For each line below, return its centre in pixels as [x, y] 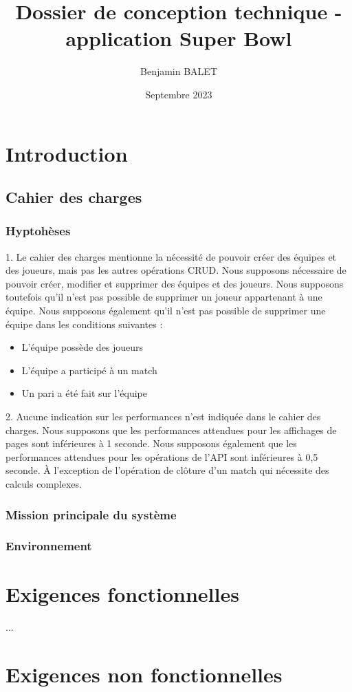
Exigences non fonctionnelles [144, 674]
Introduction [67, 153]
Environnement [49, 546]
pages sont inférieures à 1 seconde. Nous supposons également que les [151, 443]
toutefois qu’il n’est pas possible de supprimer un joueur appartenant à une [164, 297]
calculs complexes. [44, 484]
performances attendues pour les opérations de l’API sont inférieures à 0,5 [162, 456]
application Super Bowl [179, 38]
